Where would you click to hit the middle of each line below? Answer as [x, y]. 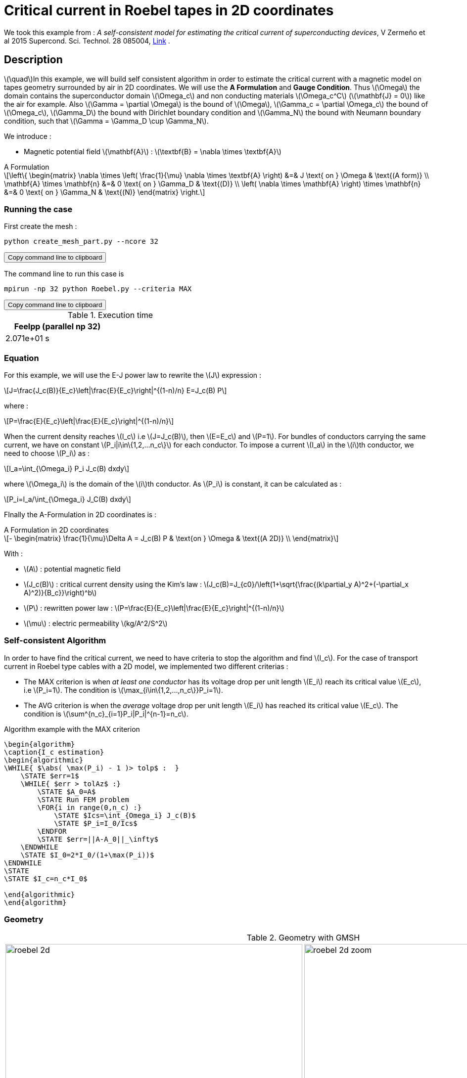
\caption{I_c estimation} [54, 752]
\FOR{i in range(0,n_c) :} [90, 807]
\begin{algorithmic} [44, 760]
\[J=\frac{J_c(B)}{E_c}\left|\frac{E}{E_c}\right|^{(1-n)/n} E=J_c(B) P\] [116, 391]
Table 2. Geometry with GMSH [303, 937]
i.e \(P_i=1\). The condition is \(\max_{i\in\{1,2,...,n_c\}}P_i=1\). [123, 690]
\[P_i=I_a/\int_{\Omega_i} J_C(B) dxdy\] [68, 499]
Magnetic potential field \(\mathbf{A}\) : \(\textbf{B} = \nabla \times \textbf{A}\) [153, 151]
